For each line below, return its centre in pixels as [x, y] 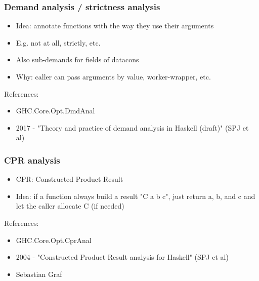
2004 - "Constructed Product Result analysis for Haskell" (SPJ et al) [122, 257]
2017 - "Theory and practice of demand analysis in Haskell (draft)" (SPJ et [132, 127]
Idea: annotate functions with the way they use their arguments [115, 26]
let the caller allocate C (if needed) [70, 206]
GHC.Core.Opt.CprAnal [54, 240]
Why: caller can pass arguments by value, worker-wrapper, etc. [113, 76]
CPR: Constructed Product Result [70, 179]
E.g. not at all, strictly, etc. [58, 42]
